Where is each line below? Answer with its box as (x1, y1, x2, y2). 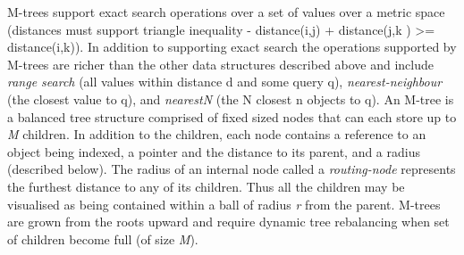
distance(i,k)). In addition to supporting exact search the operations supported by (7, 37, 457, 56)
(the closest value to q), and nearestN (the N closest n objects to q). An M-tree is (7, 89, 454, 108)
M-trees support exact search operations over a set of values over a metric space (7, 3, 445, 21)
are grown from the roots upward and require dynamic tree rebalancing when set (7, 212, 450, 231)
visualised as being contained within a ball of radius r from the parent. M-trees (7, 194, 441, 213)
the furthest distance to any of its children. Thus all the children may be (7, 177, 405, 195)
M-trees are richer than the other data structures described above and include (7, 54, 434, 73)
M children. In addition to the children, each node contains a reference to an (7, 125, 426, 144)
